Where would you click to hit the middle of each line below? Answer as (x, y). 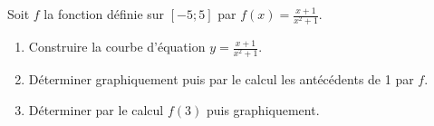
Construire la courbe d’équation (117, 47)
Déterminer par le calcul (96, 109)
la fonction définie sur (104, 14)
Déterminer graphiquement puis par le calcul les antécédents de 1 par (221, 79)
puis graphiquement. (263, 109)
